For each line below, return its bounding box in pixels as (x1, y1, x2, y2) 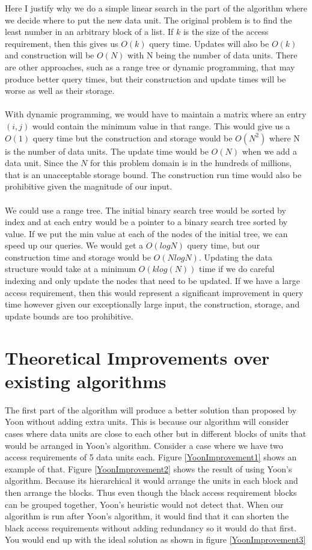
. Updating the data (198, 250, 273, 263)
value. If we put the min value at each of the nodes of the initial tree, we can (5, 227, 288, 239)
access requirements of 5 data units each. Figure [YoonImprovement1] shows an (5, 451, 297, 463)
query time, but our (187, 239, 260, 252)
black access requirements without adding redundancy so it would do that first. (5, 521, 297, 534)
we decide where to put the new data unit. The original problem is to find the (5, 13, 292, 26)
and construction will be (5, 49, 94, 61)
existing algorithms (5, 368, 167, 393)
